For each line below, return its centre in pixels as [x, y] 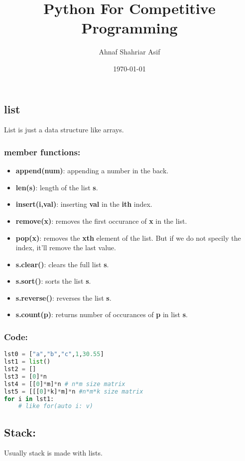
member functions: [42, 152]
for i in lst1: [29, 399]
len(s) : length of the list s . [57, 187]
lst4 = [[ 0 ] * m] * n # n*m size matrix [65, 384]
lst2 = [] [20, 369]
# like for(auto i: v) [56, 406]
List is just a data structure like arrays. [64, 130]
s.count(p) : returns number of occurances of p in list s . [102, 314]
